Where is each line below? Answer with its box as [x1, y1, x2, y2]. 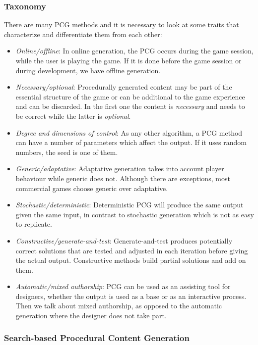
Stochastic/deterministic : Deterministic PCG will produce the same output [15, 199, 244, 210]
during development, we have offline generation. [15, 65, 161, 75]
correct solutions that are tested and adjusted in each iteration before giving [15, 245, 248, 255]
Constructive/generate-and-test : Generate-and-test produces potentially [15, 235, 233, 246]
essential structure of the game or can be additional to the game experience [15, 91, 245, 101]
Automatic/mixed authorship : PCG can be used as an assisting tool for [15, 281, 231, 292]
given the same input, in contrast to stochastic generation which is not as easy [15, 209, 254, 219]
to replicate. [15, 219, 52, 229]
